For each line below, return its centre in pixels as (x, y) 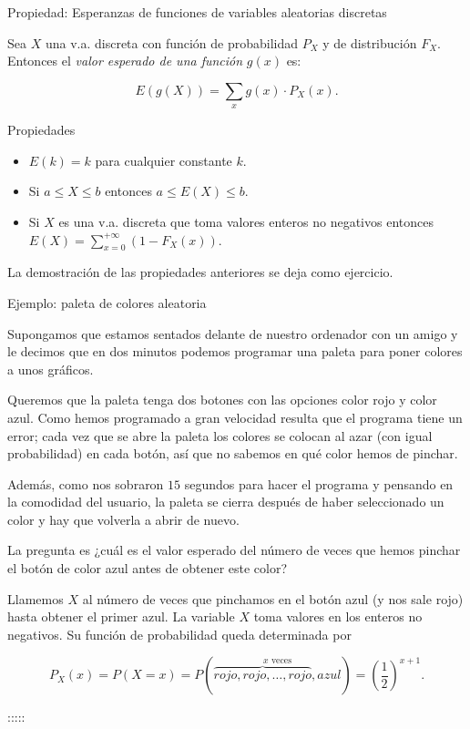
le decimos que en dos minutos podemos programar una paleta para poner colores (235, 351)
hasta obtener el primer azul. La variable (121, 616)
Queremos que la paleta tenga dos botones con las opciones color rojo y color (222, 400)
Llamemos (36, 598)
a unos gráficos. (51, 369)
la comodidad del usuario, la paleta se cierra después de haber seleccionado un (226, 502)
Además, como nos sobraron (86, 483)
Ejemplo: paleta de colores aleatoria (107, 302)
